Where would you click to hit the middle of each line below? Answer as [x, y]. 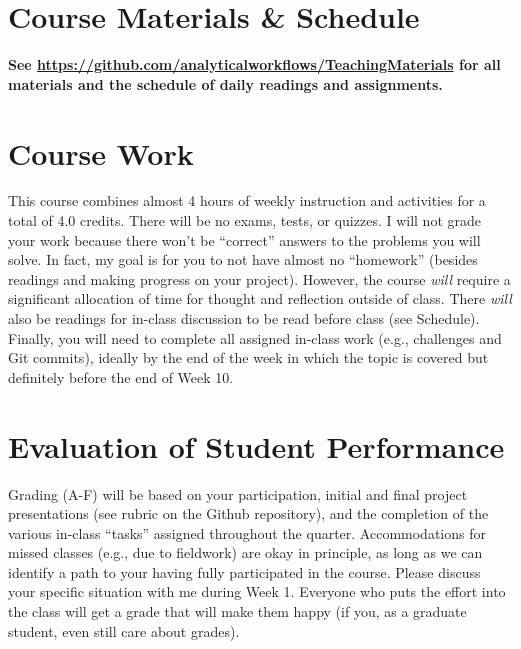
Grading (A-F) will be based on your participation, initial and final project [238, 493]
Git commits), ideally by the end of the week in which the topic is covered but [248, 357]
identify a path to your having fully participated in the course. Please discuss [244, 571]
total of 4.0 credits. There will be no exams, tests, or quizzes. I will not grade [244, 220]
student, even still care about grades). [124, 630]
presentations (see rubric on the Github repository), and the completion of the [248, 513]
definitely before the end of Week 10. [121, 376]
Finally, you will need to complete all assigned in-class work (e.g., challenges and [255, 337]
